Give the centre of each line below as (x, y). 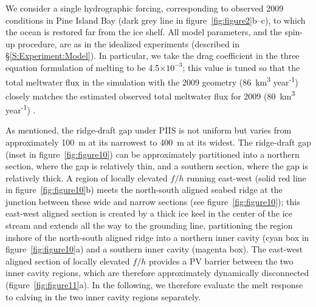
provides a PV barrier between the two (221, 261)
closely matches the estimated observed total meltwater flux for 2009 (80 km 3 (150, 95)
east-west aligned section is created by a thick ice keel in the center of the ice (149, 213)
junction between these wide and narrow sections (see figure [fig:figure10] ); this (153, 201)
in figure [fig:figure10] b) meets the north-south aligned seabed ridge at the (144, 190)
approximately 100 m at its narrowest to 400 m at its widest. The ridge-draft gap (158, 142)
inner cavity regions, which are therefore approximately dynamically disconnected (157, 273)
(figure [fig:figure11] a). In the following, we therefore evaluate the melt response (154, 285)
